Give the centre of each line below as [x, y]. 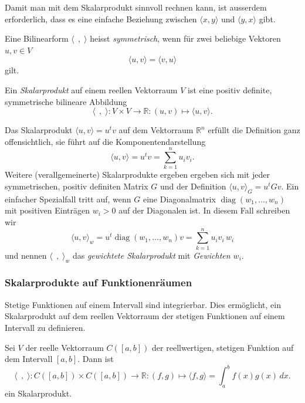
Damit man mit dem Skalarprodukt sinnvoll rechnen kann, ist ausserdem [136, 7]
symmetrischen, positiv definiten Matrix [77, 186]
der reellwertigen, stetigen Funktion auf [223, 347]
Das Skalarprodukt [39, 130]
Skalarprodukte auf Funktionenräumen [99, 282]
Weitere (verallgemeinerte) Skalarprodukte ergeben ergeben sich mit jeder [137, 175]
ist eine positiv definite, [230, 89]
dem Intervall [29, 359]
